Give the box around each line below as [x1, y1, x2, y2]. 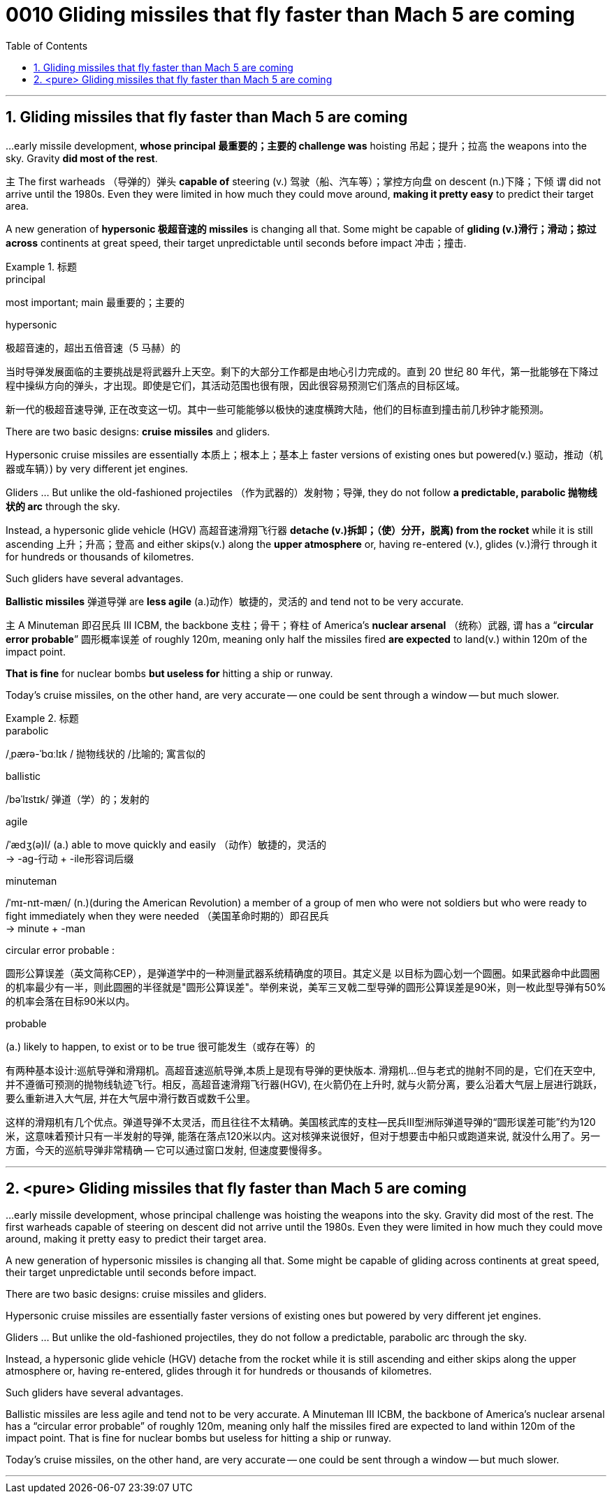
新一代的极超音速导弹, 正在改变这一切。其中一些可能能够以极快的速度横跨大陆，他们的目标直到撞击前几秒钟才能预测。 [6, 403, 549, 415]
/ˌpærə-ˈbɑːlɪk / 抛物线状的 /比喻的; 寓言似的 [6, 747, 206, 760]
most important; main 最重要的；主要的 [6, 296, 184, 308]
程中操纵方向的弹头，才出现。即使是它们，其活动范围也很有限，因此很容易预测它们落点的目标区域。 [6, 379, 465, 391]
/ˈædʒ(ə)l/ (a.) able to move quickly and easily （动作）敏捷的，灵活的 [6, 838, 327, 850]
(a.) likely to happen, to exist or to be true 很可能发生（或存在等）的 [6, 1040, 315, 1052]
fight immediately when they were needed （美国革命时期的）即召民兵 [6, 909, 329, 922]
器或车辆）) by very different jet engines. [6, 462, 189, 475]
